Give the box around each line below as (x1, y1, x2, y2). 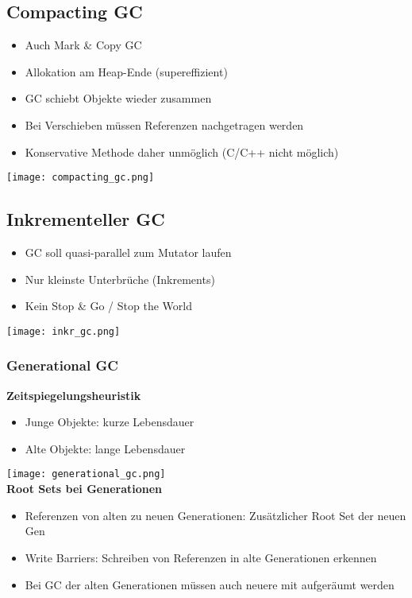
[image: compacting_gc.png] (6, 172, 155, 184)
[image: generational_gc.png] (6, 468, 166, 480)
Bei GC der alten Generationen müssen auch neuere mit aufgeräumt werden (25, 576, 395, 592)
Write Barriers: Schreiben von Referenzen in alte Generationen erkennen (25, 549, 377, 565)
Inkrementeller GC (6, 207, 165, 231)
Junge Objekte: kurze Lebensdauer (25, 414, 194, 430)
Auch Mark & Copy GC (25, 37, 142, 53)
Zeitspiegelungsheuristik (6, 386, 141, 403)
